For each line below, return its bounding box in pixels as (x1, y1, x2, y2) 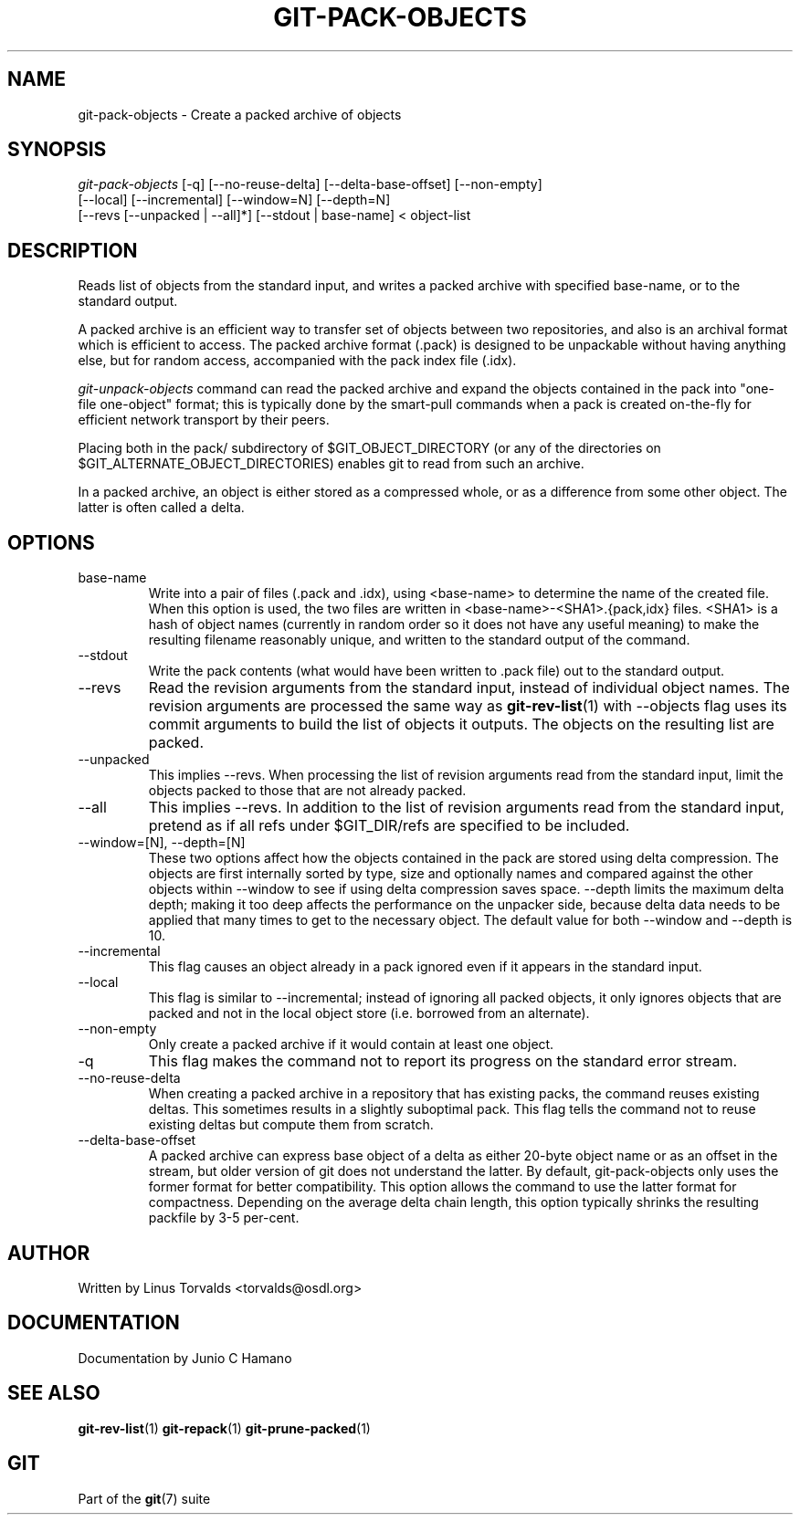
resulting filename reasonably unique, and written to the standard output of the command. (148, 632, 690, 648)
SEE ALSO (7, 1381, 100, 1405)
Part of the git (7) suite (78, 1490, 211, 1506)
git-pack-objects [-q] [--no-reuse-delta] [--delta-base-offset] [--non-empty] (78, 176, 542, 193)
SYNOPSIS (7, 138, 107, 162)
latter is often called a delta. (78, 499, 245, 516)
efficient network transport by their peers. (78, 412, 330, 428)
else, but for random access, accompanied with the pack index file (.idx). (78, 352, 517, 369)
